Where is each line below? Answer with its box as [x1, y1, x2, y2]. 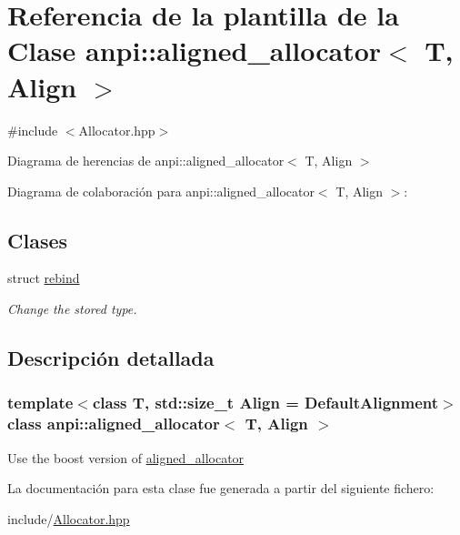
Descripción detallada [7, 344, 215, 372]
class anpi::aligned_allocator [7, 412, 220, 435]
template [7, 391, 74, 414]
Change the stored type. [7, 299, 137, 318]
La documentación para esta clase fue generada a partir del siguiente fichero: [7, 479, 435, 498]
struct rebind [7, 268, 80, 288]
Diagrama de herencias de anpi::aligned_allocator [7, 151, 285, 170]
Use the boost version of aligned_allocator [7, 448, 245, 467]
